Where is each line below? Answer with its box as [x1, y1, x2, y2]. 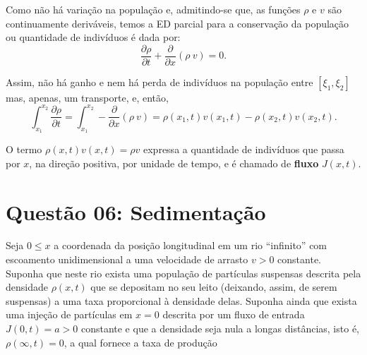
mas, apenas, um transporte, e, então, [6, 90, 169, 104]
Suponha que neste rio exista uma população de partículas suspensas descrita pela [6, 265, 361, 280]
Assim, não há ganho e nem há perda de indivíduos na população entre [6, 74, 313, 89]
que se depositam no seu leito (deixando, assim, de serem [90, 279, 337, 294]
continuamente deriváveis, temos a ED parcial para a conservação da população [6, 16, 349, 30]
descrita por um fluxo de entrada [162, 307, 305, 322]
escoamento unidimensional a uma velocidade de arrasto [6, 252, 248, 267]
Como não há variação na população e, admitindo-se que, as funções [6, 2, 301, 16]
